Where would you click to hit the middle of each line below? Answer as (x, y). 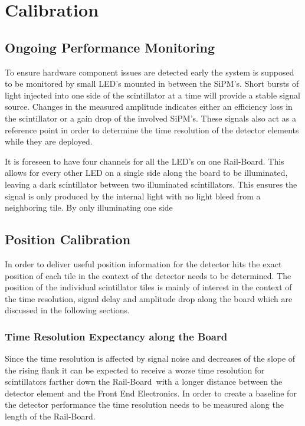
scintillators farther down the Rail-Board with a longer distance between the (144, 381)
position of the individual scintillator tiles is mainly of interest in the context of (148, 287)
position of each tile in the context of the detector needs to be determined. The (148, 275)
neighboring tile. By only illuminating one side (89, 207)
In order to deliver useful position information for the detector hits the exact (143, 263)
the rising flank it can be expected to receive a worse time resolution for (135, 370)
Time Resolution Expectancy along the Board (116, 336)
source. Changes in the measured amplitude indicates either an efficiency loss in (149, 106)
